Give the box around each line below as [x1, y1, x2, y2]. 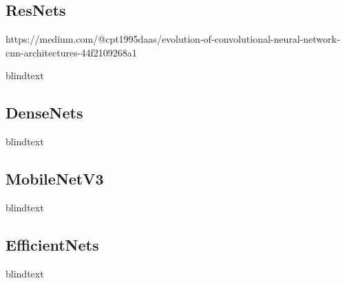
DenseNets [6, 102, 83, 123]
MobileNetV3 [6, 168, 104, 189]
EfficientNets [6, 233, 99, 255]
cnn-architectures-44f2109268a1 [6, 45, 137, 59]
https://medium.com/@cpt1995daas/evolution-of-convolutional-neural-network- [6, 32, 340, 46]
